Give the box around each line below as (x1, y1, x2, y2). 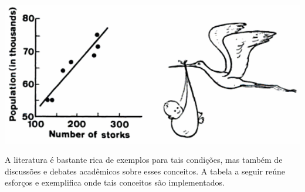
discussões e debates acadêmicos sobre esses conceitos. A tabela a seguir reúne (5, 165, 286, 177)
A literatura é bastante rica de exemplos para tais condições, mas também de (5, 153, 283, 166)
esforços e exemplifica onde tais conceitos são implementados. (5, 176, 225, 188)
